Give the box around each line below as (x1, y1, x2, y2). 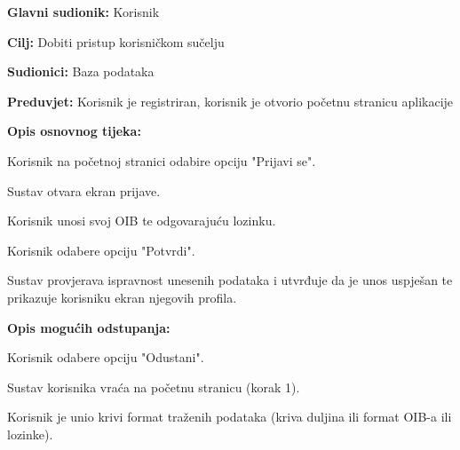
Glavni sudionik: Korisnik (7, 3, 160, 20)
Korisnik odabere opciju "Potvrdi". (7, 241, 195, 259)
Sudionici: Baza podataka (7, 62, 155, 81)
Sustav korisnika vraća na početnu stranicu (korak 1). (7, 377, 300, 396)
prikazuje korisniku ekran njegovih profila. (7, 288, 237, 306)
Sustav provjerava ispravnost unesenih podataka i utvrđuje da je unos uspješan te (7, 271, 453, 289)
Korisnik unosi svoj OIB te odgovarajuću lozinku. (7, 211, 276, 230)
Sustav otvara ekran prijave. (7, 181, 161, 200)
